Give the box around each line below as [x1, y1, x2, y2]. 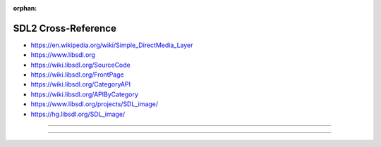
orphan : [13, 4, 37, 12]
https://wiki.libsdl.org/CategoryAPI [30, 80, 131, 89]
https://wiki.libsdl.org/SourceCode [30, 60, 131, 69]
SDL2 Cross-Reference [13, 22, 116, 34]
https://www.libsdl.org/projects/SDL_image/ [30, 100, 159, 108]
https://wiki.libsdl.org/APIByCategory [30, 90, 139, 98]
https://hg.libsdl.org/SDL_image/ [30, 110, 126, 118]
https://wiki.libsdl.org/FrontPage [30, 70, 124, 79]
